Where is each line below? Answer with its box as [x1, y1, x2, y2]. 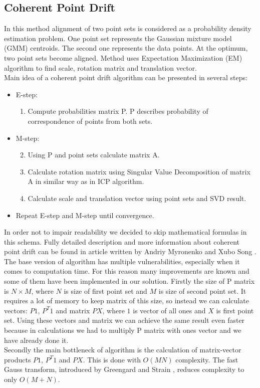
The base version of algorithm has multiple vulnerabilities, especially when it [4, 256, 240, 266]
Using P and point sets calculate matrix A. [28, 149, 160, 160]
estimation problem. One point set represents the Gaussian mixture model [4, 33, 232, 43]
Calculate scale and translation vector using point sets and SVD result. [28, 192, 246, 203]
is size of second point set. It [158, 285, 246, 296]
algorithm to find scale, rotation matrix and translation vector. [4, 62, 197, 73]
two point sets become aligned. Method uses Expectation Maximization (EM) [4, 52, 242, 63]
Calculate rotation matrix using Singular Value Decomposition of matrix [28, 166, 250, 176]
